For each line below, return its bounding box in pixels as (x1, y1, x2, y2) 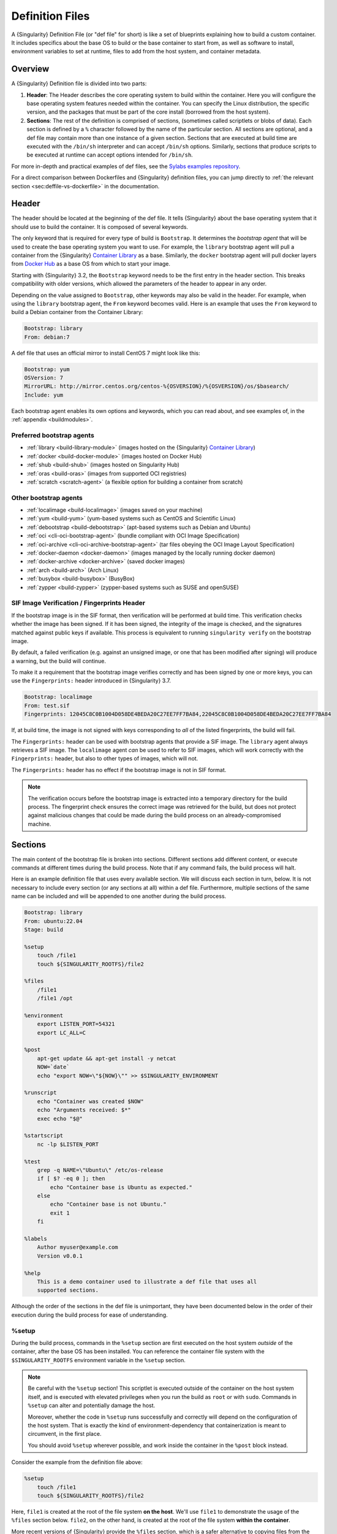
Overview (11, 64, 50, 74)
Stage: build (24, 926, 64, 933)
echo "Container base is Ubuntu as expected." (50, 1184, 192, 1190)
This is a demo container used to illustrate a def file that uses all (37, 1278, 257, 1285)
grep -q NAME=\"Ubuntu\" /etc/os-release (37, 1166, 164, 1173)
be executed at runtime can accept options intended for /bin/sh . (26, 151, 193, 159)
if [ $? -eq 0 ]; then (37, 1175, 105, 1182)
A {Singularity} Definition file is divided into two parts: (11, 80, 147, 87)
